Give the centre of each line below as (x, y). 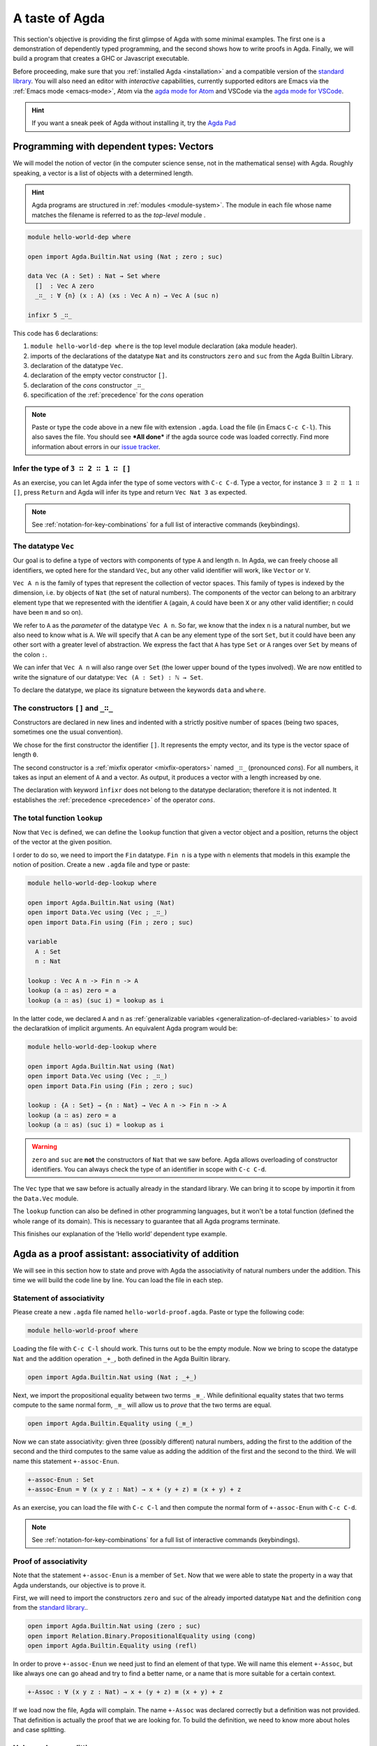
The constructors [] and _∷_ (63, 707)
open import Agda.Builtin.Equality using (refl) (112, 1646)
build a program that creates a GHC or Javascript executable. (101, 59)
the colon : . (30, 654)
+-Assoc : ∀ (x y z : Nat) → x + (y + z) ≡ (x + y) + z (125, 1692)
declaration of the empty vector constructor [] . (99, 375)
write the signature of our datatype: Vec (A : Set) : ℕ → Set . (108, 677)
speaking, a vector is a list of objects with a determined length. (103, 173)
